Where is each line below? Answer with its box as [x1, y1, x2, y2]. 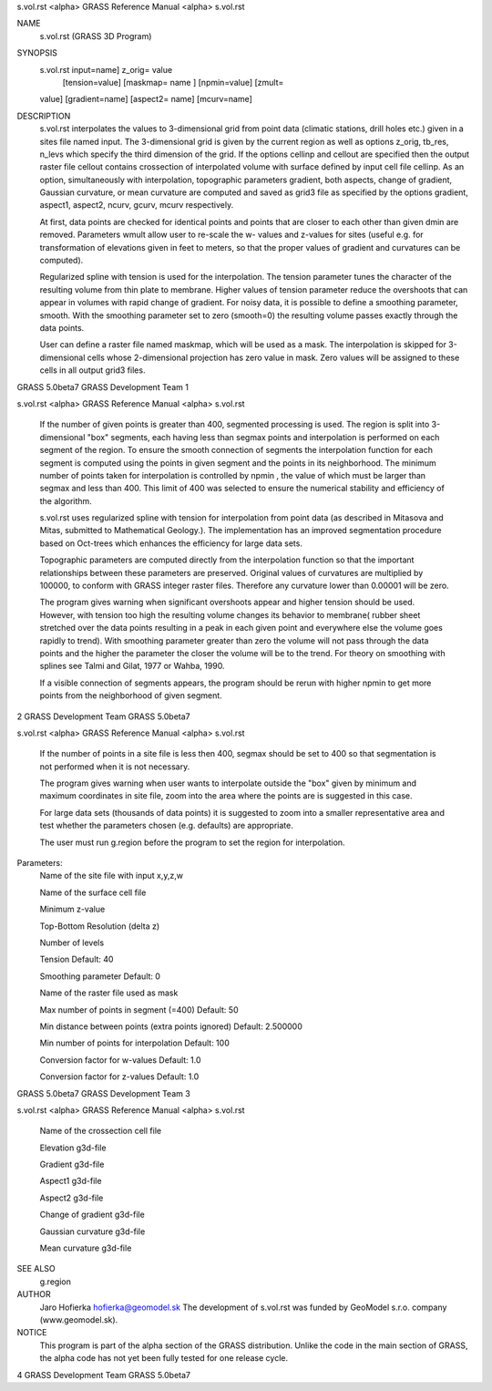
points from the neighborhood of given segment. [39, 690, 222, 701]
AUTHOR [16, 1289, 51, 1300]
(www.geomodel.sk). [39, 1314, 118, 1325]
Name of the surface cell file [39, 887, 147, 898]
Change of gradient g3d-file [39, 1209, 145, 1221]
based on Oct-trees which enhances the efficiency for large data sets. [39, 538, 302, 549]
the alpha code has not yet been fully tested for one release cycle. [39, 1353, 289, 1364]
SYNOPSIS [16, 47, 58, 58]
